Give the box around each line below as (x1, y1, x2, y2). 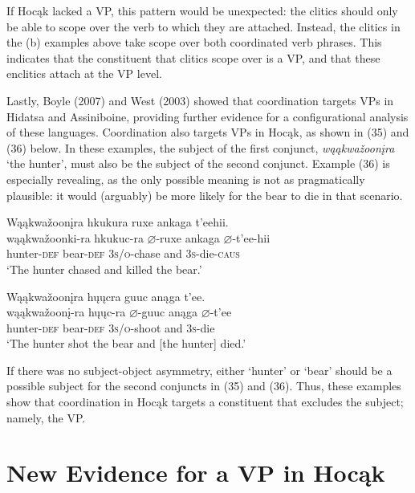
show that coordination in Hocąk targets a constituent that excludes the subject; (6, 393, 404, 410)
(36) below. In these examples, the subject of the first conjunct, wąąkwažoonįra (6, 139, 395, 156)
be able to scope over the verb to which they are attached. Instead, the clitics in (6, 18, 401, 35)
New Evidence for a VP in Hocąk (6, 456, 385, 489)
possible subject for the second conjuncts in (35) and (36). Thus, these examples (6, 377, 401, 394)
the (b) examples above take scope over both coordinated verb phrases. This (6, 34, 382, 51)
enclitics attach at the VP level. (6, 65, 162, 82)
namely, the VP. (6, 409, 86, 426)
